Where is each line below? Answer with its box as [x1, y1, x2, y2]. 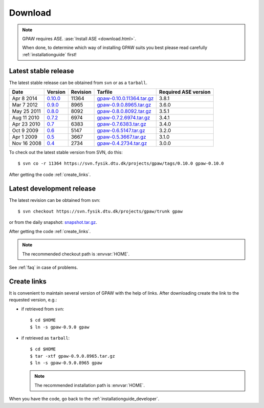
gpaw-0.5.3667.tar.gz [97, 133, 146, 140]
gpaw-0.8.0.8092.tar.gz [97, 108, 152, 115]
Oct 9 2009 [12, 127, 39, 134]
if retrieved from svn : [21, 306, 65, 312]
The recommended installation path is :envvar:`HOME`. [34, 382, 145, 388]
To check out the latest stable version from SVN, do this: [9, 150, 123, 155]
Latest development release [9, 184, 96, 193]
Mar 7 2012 [12, 102, 38, 108]
